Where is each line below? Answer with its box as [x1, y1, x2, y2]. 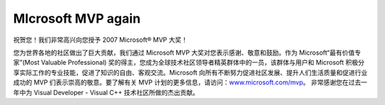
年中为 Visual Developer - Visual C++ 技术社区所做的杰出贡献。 [13, 88, 200, 96]
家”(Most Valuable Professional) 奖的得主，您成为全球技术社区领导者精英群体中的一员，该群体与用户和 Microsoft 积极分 [13, 58, 365, 67]
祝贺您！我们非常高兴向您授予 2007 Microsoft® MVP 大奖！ [13, 35, 188, 44]
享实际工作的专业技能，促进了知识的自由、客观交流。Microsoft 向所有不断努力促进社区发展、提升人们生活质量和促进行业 [13, 68, 368, 77]
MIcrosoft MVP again [13, 11, 141, 26]
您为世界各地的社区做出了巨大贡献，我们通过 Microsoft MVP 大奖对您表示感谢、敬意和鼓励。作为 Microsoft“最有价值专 [13, 48, 361, 57]
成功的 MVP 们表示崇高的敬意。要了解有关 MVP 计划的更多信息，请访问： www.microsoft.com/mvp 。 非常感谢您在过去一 [13, 78, 367, 87]
